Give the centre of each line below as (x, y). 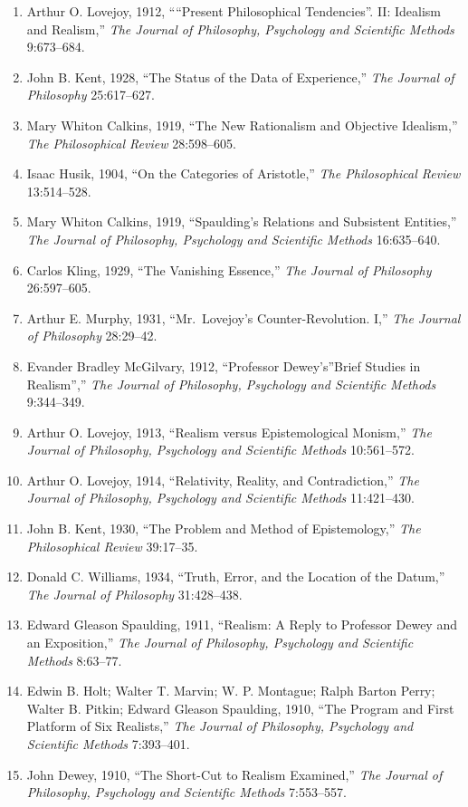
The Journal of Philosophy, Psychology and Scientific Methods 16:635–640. (234, 239)
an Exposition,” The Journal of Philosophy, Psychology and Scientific (220, 643)
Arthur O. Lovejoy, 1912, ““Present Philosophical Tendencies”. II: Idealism (234, 11)
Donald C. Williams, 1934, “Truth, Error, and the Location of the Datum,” (236, 576)
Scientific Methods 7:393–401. (108, 744)
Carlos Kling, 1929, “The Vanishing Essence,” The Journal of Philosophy (229, 269)
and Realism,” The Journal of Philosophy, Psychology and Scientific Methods (240, 29)
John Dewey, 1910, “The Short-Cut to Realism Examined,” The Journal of (234, 774)
